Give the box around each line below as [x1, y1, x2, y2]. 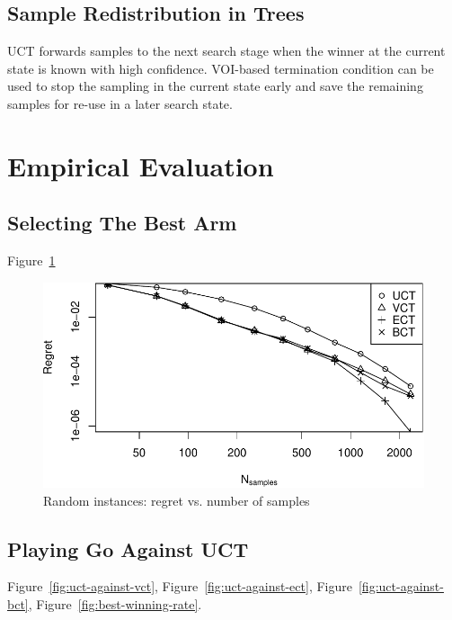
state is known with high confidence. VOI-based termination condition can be [7, 58, 434, 77]
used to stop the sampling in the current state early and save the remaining [7, 76, 423, 95]
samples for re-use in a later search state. [7, 94, 233, 112]
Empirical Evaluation [7, 147, 274, 184]
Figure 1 [7, 251, 56, 270]
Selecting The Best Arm [7, 209, 237, 237]
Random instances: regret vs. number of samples [43, 490, 310, 509]
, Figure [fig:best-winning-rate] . [28, 595, 202, 614]
